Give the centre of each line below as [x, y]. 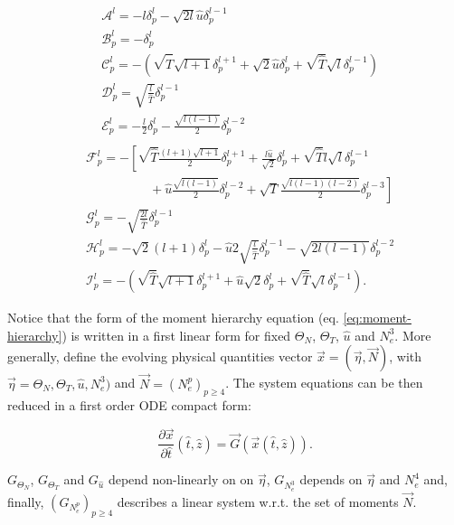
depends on [331, 479]
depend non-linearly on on [181, 479]
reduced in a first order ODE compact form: [129, 405]
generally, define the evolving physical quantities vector [160, 356]
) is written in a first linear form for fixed [176, 335]
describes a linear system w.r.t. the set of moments [258, 501]
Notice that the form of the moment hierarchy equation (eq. [173, 318]
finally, [26, 501]
